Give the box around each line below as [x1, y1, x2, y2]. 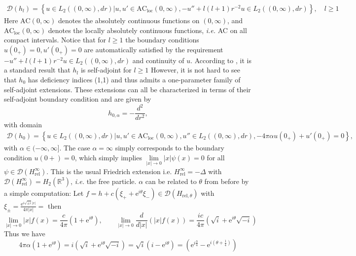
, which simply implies [74, 152, 142, 162]
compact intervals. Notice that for [4, 35, 107, 45]
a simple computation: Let [4, 187, 84, 198]
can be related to [145, 176, 197, 186]
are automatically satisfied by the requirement [84, 44, 223, 54]
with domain [4, 119, 42, 130]
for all [207, 152, 225, 162]
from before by [204, 176, 249, 186]
